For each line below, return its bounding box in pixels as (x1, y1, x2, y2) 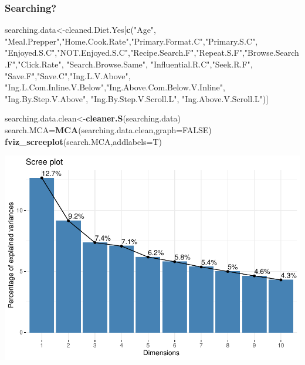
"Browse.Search (244, 46, 299, 59)
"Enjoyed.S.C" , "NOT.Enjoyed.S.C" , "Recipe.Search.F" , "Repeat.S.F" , (5, 46, 245, 59)
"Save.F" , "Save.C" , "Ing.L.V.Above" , (5, 69, 131, 82)
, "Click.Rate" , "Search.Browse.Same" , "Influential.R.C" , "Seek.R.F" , (15, 58, 253, 70)
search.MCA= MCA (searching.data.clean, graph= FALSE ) (5, 123, 212, 136)
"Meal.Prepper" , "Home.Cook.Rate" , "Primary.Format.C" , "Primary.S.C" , (5, 35, 258, 47)
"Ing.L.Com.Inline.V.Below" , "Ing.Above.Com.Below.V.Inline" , (5, 81, 225, 93)
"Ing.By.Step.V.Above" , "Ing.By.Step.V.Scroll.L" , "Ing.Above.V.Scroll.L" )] (5, 92, 269, 104)
